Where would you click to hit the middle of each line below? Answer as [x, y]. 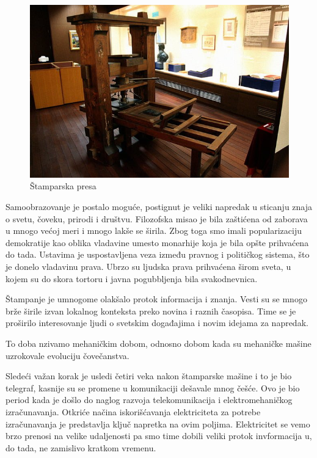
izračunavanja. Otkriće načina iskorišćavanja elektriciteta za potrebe [133, 411]
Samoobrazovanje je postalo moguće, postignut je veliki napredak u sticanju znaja [159, 207]
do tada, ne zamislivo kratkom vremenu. [81, 447]
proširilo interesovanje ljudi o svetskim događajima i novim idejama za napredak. [157, 323]
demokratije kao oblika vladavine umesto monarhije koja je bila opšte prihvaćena [157, 242]
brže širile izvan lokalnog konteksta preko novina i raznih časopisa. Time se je [151, 311]
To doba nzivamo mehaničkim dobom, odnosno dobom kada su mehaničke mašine [158, 343]
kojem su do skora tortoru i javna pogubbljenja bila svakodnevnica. [132, 278]
